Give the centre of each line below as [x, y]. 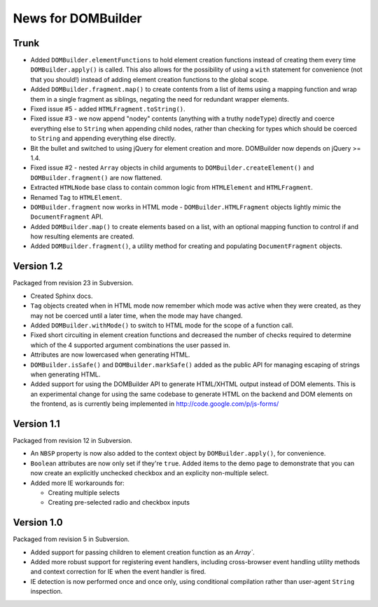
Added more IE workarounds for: [78, 483]
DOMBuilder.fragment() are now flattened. [96, 177]
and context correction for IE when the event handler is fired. [118, 572]
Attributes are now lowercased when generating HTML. [110, 355]
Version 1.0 [38, 523]
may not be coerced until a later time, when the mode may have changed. [136, 315]
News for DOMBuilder [78, 18]
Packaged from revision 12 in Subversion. [72, 440]
